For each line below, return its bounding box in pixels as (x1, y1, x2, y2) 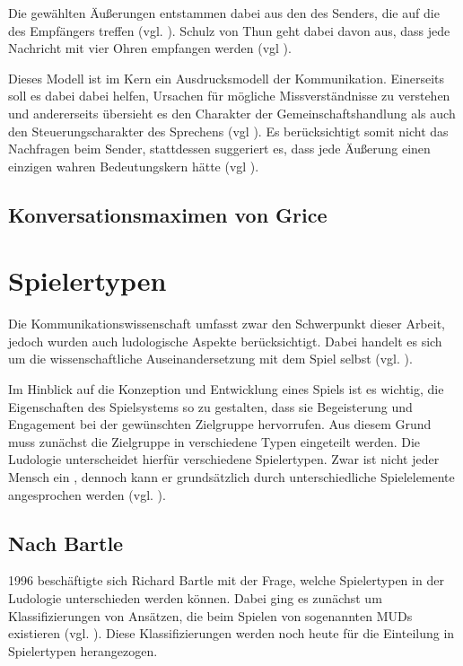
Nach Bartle (8, 529, 124, 556)
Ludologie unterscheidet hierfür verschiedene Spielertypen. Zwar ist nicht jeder (8, 450, 440, 469)
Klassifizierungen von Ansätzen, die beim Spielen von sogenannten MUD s (8, 606, 413, 625)
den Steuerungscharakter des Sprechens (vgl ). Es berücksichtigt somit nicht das (8, 121, 449, 140)
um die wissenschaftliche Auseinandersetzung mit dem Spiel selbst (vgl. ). (8, 349, 413, 368)
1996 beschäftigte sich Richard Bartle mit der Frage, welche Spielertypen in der (8, 571, 444, 590)
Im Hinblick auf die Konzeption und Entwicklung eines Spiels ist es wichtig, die (8, 380, 444, 399)
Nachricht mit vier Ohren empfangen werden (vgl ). (8, 39, 292, 57)
